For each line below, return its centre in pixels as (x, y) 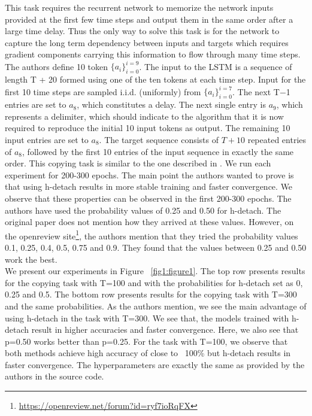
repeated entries (277, 139)
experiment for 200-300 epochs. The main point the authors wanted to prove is (149, 174)
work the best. (31, 259)
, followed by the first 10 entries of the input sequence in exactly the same (158, 151)
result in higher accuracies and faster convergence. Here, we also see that (165, 330)
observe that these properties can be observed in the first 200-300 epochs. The (148, 198)
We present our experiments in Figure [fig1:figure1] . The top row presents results (155, 271)
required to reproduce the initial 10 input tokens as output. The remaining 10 (148, 128)
